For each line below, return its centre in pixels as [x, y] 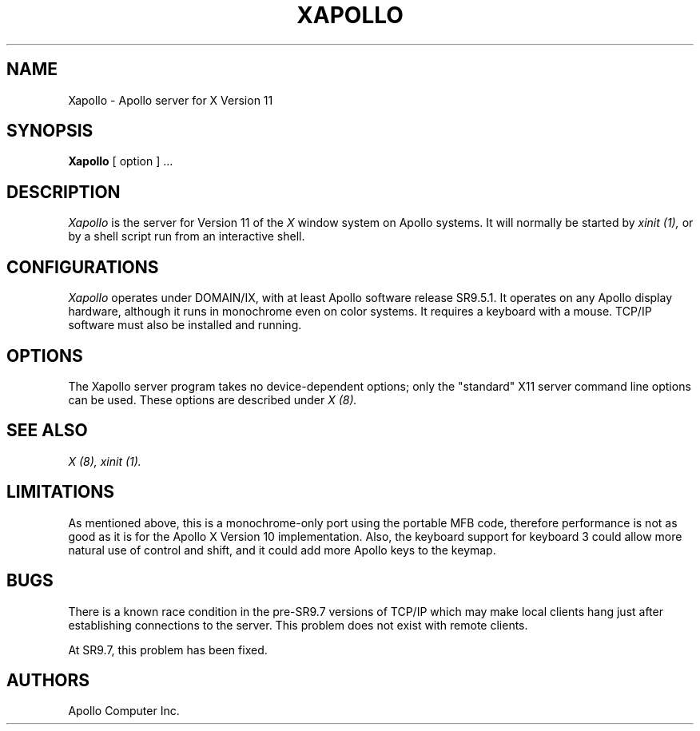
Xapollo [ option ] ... [121, 161]
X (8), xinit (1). [105, 461]
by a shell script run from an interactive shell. [187, 236]
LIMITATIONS [61, 492]
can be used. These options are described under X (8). [213, 399]
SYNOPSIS [50, 131]
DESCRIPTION [64, 192]
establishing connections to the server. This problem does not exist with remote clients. [298, 625]
